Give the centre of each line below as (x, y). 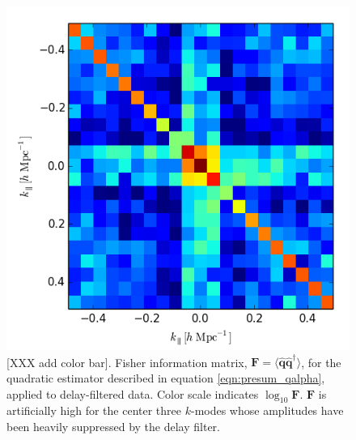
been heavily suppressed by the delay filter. (113, 426)
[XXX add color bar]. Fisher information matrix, (127, 362)
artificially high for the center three (94, 410)
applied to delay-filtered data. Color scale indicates (133, 393)
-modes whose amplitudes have (267, 410)
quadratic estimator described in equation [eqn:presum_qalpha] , (166, 377)
